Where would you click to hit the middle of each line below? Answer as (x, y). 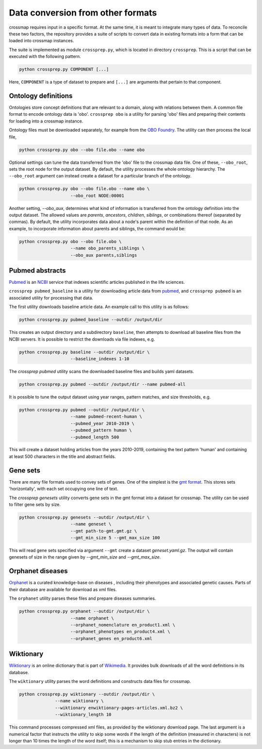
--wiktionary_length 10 (83, 715)
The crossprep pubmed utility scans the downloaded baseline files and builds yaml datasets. (101, 371)
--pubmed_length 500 (95, 437)
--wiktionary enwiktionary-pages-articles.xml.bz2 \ (119, 708)
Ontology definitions (41, 96)
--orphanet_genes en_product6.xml (111, 638)
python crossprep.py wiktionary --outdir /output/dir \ (87, 694)
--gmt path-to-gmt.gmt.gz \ (104, 531)
